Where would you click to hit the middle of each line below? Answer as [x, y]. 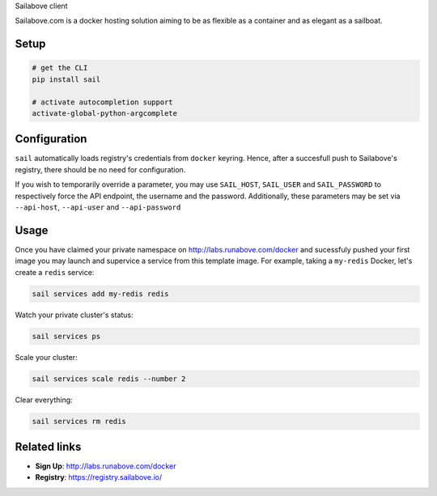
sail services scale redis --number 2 [109, 379]
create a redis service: [55, 272]
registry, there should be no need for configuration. [100, 169]
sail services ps [66, 336]
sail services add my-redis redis [100, 294]
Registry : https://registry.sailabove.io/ [98, 477]
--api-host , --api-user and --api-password [98, 207]
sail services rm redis [79, 421]
